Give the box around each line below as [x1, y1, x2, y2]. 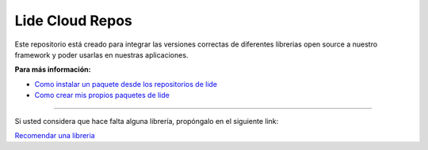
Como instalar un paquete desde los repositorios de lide [34, 79, 218, 88]
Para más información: [14, 65, 91, 74]
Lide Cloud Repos [14, 12, 132, 29]
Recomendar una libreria [14, 130, 95, 140]
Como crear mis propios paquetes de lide [34, 91, 170, 100]
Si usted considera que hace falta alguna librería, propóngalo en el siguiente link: [14, 116, 279, 126]
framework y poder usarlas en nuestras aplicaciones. [14, 50, 189, 59]
